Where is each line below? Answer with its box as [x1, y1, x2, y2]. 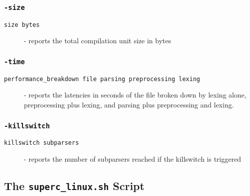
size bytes [4, 21, 40, 28]
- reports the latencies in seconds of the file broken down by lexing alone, [24, 90, 247, 100]
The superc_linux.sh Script [4, 178, 145, 194]
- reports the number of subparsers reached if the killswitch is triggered [24, 154, 241, 164]
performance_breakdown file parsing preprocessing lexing [4, 75, 200, 83]
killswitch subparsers [4, 139, 79, 147]
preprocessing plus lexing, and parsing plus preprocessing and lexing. [24, 99, 234, 110]
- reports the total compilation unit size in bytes [24, 35, 171, 46]
